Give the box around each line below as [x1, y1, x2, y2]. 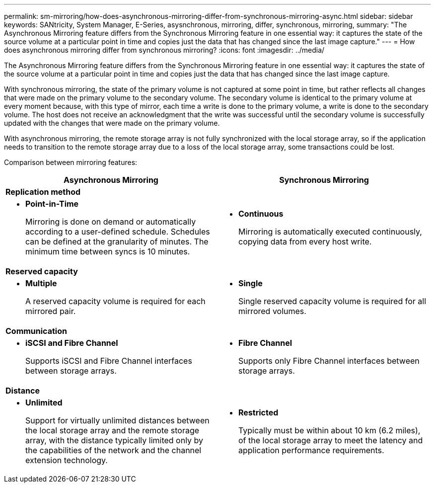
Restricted [238, 407, 279, 417]
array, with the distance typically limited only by [25, 435, 204, 445]
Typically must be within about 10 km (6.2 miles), [238, 425, 421, 435]
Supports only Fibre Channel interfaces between [238, 356, 420, 366]
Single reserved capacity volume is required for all [238, 296, 426, 306]
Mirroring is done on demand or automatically [25, 217, 196, 227]
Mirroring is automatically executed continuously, [238, 227, 422, 237]
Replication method [5, 187, 81, 197]
